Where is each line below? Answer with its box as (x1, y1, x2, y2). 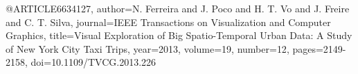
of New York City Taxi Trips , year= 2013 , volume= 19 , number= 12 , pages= (6, 41, 323, 56)
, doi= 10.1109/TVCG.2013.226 (25, 55, 156, 69)
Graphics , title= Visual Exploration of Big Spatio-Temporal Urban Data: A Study (6, 28, 352, 42)
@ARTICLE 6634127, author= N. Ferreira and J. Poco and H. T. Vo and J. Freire (6, 1, 350, 15)
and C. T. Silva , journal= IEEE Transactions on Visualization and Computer (6, 14, 331, 29)
